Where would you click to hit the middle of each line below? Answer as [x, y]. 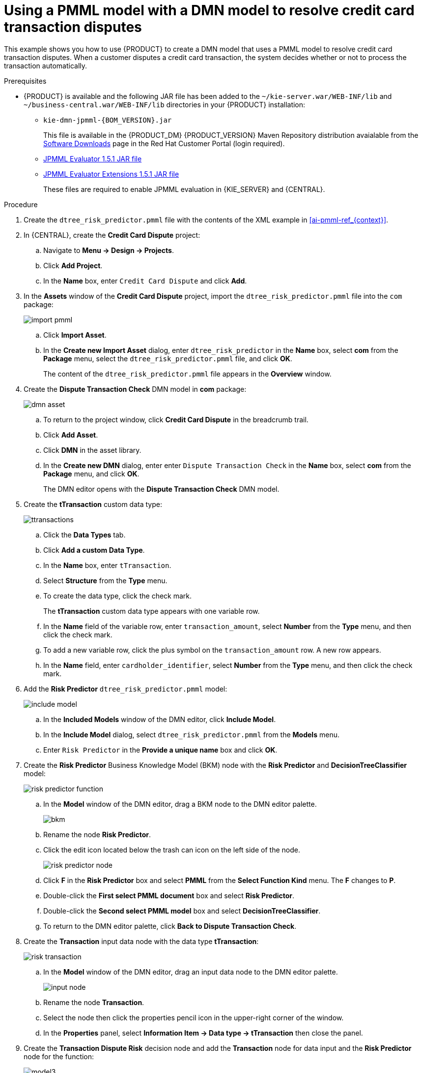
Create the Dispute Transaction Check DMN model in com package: [135, 389]
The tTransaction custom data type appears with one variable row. [152, 611]
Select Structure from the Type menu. [105, 580]
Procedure [21, 204]
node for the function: [59, 1056]
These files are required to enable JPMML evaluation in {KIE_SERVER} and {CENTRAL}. [184, 189]
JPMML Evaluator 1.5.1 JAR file [93, 158]
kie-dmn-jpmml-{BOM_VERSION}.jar [108, 120]
